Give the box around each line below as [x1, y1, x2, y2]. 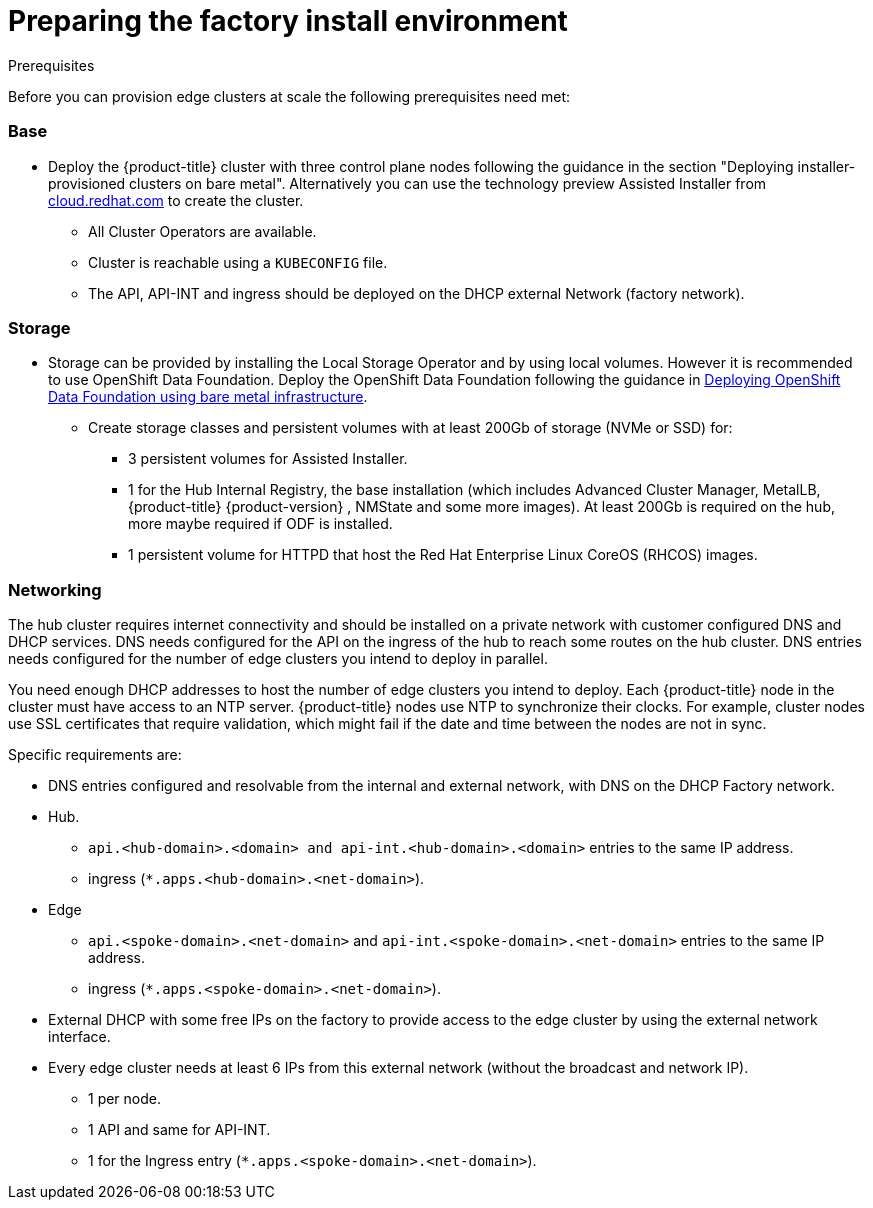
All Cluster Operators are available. [88, 222, 317, 240]
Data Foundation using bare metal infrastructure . [48, 388, 368, 406]
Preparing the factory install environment [8, 4, 568, 38]
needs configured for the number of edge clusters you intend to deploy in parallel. [8, 650, 548, 667]
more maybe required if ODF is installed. [128, 515, 393, 533]
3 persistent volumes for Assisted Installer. [128, 450, 408, 468]
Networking [8, 579, 102, 600]
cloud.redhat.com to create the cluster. [48, 191, 304, 209]
